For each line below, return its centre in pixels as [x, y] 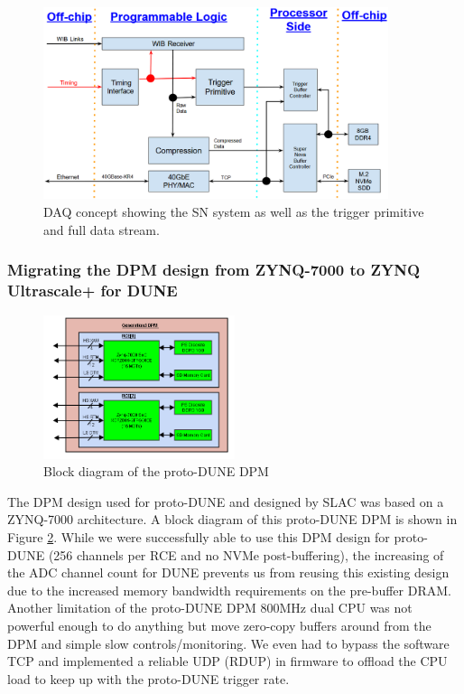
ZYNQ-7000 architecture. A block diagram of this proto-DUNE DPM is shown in [232, 519]
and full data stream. [102, 229]
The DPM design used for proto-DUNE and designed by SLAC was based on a [226, 501]
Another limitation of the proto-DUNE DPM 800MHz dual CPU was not [210, 608]
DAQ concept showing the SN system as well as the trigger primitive [234, 211]
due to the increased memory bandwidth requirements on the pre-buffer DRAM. [229, 590]
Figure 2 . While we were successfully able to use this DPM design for [199, 537]
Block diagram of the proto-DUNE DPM [156, 471]
